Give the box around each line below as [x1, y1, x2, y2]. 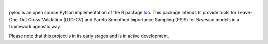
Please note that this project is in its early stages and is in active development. [9, 33, 169, 39]
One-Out [9, 16, 27, 22]
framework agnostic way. [9, 24, 62, 30]
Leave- [237, 10, 253, 16]
